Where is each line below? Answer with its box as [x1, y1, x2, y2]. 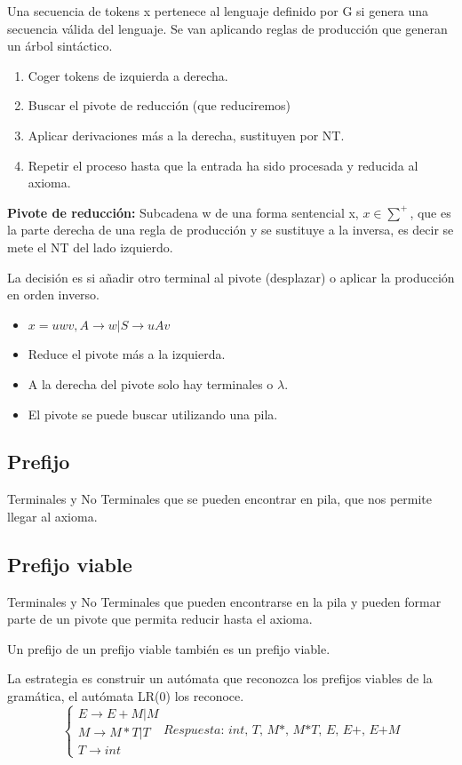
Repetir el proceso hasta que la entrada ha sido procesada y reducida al [28, 155, 418, 174]
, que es [410, 203, 451, 221]
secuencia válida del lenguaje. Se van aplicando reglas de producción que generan [7, 19, 448, 37]
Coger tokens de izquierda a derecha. [28, 66, 228, 84]
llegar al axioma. [7, 506, 98, 525]
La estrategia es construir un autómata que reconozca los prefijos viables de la [7, 669, 433, 688]
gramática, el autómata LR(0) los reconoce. [7, 687, 244, 705]
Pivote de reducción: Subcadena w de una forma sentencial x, [7, 203, 359, 221]
